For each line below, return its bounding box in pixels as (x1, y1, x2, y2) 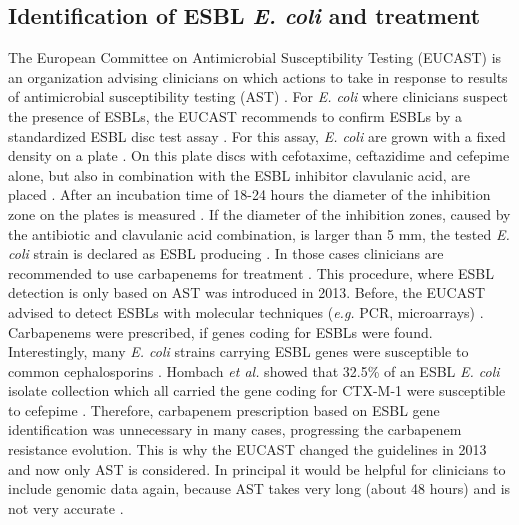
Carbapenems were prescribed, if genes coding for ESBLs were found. (8, 321, 433, 342)
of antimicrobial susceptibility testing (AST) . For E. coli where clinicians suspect (8, 86, 509, 107)
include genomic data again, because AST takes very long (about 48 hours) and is (8, 478, 511, 499)
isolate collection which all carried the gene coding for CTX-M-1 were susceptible (8, 380, 506, 401)
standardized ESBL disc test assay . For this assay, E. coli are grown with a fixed (8, 125, 506, 146)
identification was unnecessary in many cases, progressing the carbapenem (8, 419, 462, 440)
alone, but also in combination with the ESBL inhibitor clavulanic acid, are (8, 164, 471, 185)
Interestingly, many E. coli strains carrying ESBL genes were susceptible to (8, 341, 469, 362)
